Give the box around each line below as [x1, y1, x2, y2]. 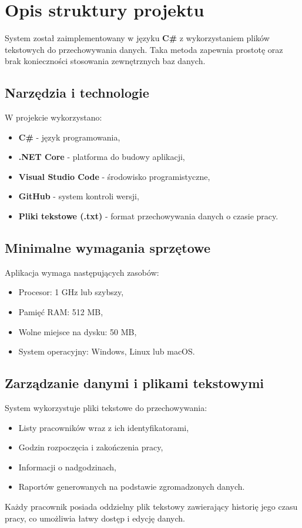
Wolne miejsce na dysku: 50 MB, [18, 325, 137, 337]
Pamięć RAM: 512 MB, [18, 306, 103, 318]
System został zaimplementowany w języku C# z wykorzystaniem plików [5, 32, 270, 44]
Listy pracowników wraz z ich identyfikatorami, [18, 421, 189, 433]
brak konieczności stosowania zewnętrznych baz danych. [5, 55, 206, 67]
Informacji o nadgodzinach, [18, 460, 116, 473]
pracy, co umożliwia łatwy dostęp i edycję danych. [5, 512, 185, 524]
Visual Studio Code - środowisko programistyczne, [18, 170, 210, 182]
